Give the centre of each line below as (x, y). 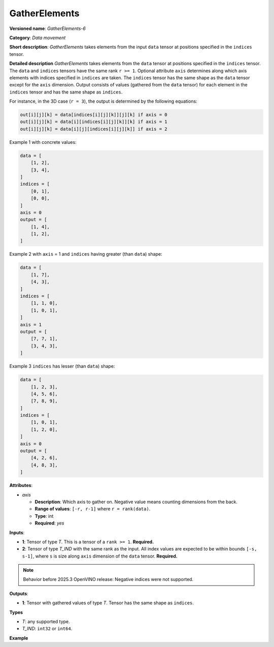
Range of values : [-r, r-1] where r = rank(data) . (93, 509)
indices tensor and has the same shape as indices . (66, 92)
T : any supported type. (46, 622)
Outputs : (19, 593)
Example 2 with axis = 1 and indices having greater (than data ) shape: (86, 254)
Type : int (44, 516)
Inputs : (17, 532)
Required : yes (49, 523)
